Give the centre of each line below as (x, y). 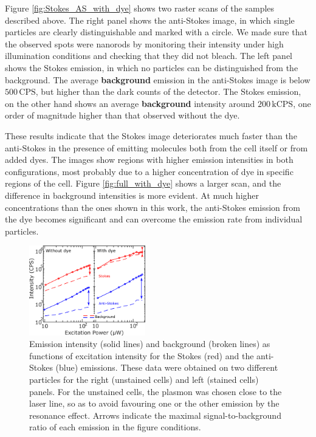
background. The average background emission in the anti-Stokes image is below (158, 79)
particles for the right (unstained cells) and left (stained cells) (144, 380)
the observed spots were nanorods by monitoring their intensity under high (144, 43)
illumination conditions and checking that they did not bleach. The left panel (149, 56)
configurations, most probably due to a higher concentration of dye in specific (149, 171)
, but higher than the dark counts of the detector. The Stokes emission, (168, 91)
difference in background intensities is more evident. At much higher (132, 195)
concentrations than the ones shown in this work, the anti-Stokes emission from (153, 207)
